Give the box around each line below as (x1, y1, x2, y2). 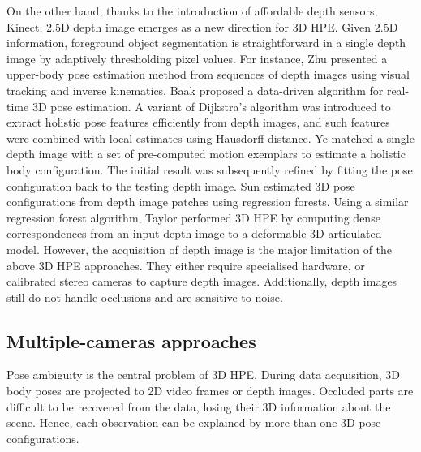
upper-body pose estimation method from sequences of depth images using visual (6, 66, 410, 83)
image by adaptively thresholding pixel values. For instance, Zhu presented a (6, 50, 388, 67)
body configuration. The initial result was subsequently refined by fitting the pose (6, 161, 413, 178)
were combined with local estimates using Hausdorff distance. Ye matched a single (6, 129, 415, 146)
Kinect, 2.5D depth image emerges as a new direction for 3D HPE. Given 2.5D (6, 18, 398, 35)
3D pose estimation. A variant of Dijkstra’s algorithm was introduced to (32, 97, 391, 114)
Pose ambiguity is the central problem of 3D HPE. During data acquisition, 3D (6, 366, 400, 383)
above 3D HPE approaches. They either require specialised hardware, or (6, 256, 365, 273)
